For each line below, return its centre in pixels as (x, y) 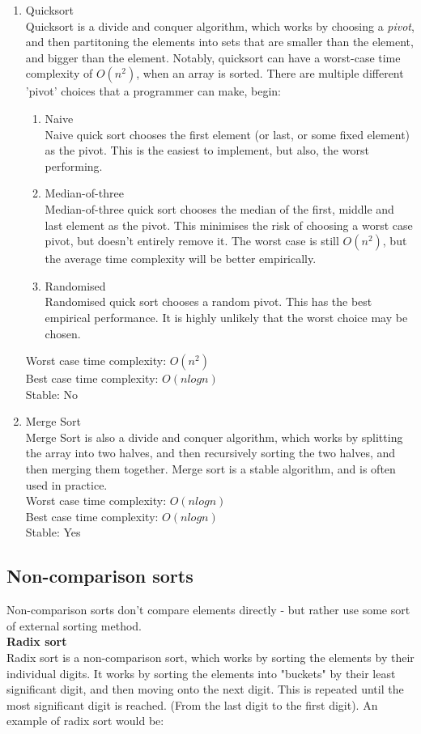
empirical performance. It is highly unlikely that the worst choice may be (226, 317)
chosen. (63, 333)
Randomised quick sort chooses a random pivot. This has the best (208, 301)
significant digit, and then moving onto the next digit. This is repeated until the (205, 689)
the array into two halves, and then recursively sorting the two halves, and (210, 453)
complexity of (59, 73)
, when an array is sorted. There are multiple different (270, 73)
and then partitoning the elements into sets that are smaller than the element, (219, 42)
